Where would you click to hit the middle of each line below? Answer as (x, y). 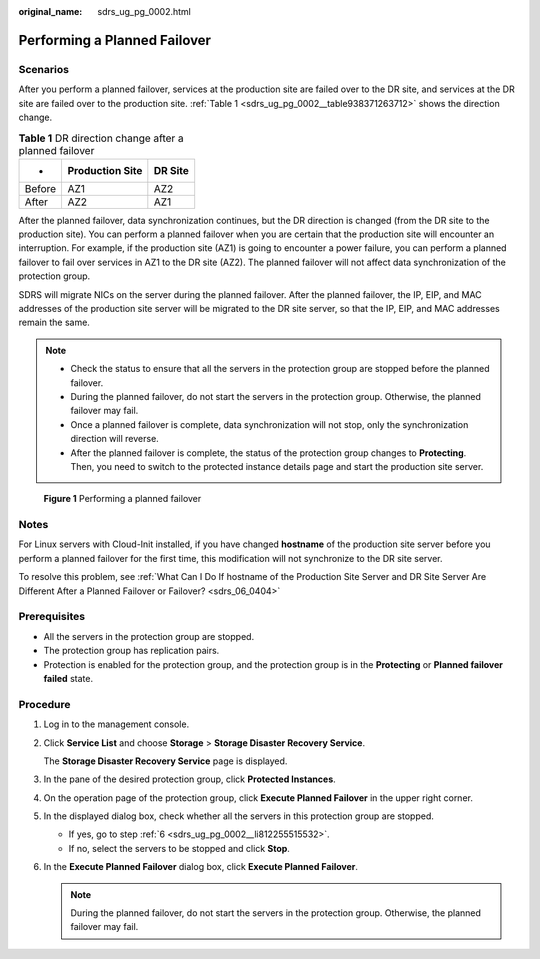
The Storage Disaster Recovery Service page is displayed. (165, 761)
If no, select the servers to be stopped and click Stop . (179, 848)
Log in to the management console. (116, 724)
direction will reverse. (114, 439)
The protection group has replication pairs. (131, 651)
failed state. (68, 678)
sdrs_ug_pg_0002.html (144, 11)
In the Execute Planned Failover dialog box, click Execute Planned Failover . (201, 867)
